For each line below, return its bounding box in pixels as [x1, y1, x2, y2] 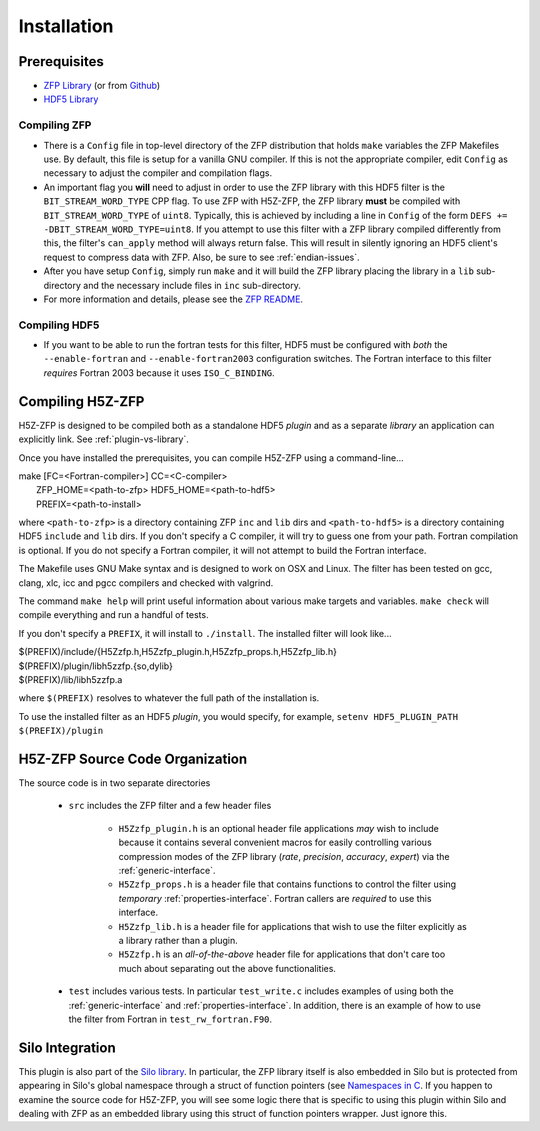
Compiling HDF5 [18, 318, 100, 332]
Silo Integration [18, 1039, 117, 1056]
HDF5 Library [43, 93, 99, 105]
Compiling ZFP [18, 118, 92, 132]
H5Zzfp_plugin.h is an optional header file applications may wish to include [118, 822, 439, 834]
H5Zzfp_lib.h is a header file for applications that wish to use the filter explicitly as [118, 920, 467, 932]
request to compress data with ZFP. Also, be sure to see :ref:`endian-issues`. [43, 251, 360, 263]
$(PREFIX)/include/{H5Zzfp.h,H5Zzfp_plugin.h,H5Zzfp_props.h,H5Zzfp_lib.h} [18, 646, 337, 658]
